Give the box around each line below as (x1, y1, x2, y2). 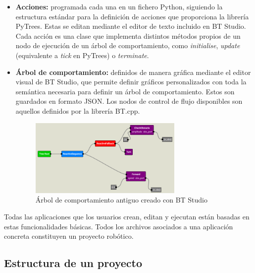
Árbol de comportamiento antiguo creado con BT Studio (35, 195, 208, 205)
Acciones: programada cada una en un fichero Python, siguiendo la (15, 1, 223, 11)
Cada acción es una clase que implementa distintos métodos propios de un (15, 30, 241, 41)
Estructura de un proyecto (4, 255, 142, 271)
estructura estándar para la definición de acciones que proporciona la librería (15, 11, 249, 21)
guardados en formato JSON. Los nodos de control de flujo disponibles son (15, 96, 243, 106)
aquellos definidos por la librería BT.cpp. (15, 105, 140, 116)
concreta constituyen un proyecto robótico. (4, 231, 134, 241)
